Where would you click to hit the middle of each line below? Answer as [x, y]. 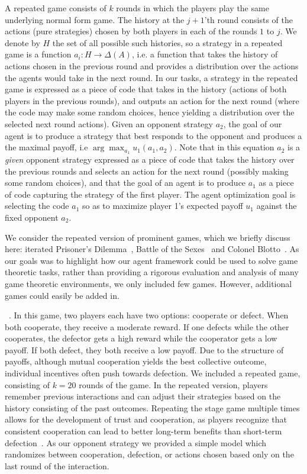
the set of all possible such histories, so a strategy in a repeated [167, 42]
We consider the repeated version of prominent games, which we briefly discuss [148, 237]
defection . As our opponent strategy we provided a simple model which [136, 442]
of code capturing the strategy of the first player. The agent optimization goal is [150, 194]
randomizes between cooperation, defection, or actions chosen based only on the [149, 454]
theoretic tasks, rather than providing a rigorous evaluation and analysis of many [152, 272]
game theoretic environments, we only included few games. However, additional [148, 283]
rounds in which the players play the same [193, 8]
